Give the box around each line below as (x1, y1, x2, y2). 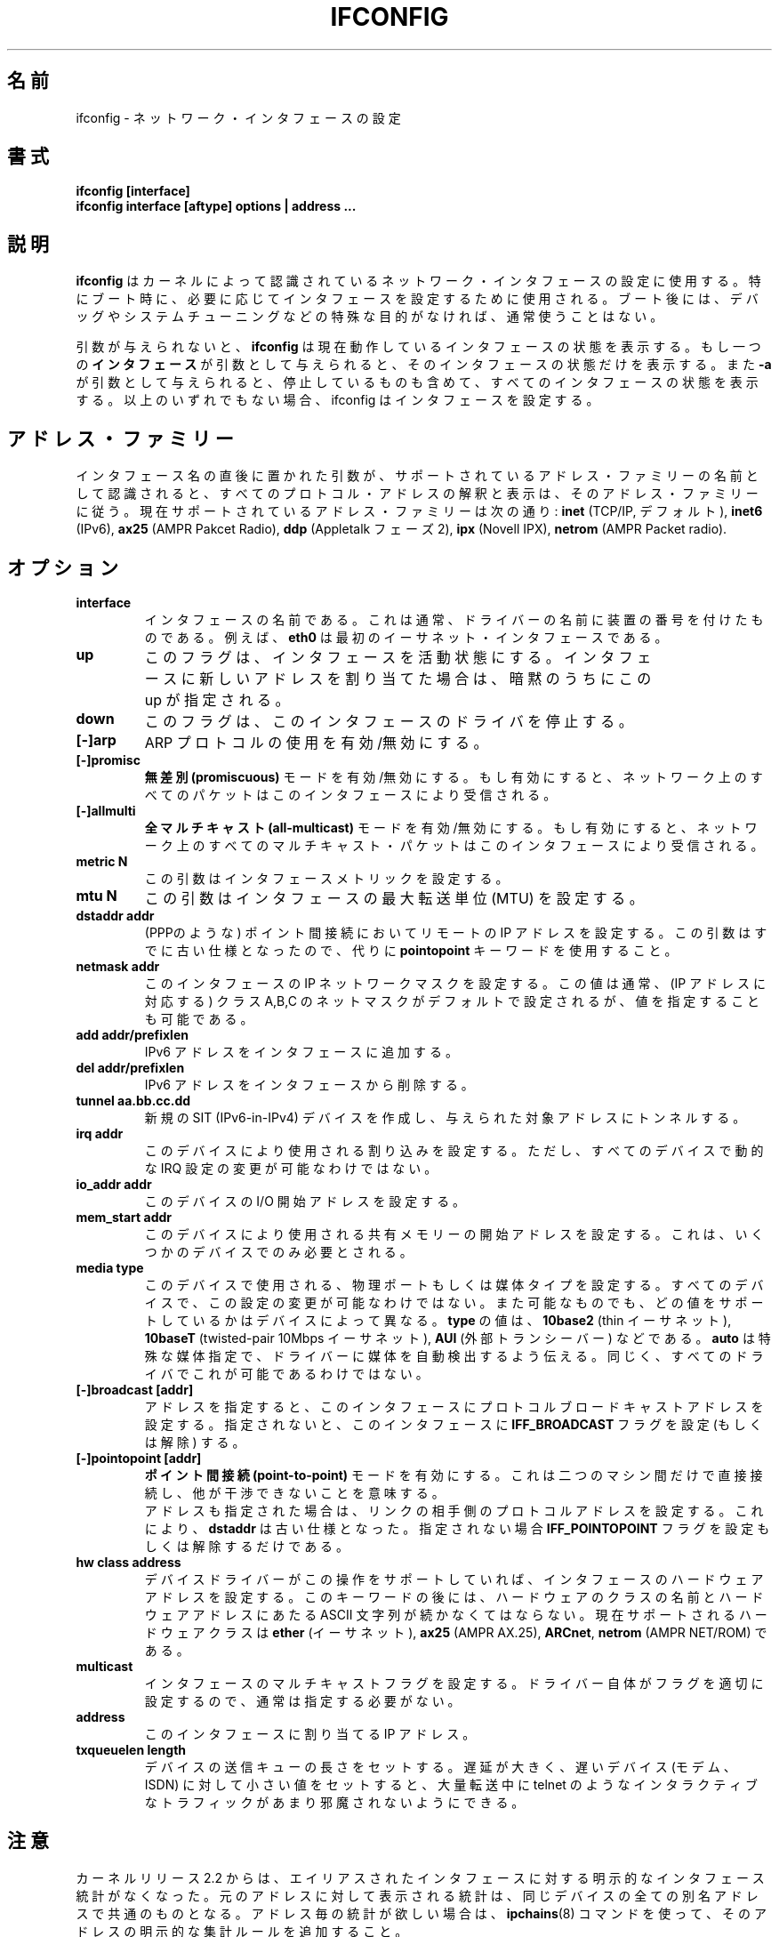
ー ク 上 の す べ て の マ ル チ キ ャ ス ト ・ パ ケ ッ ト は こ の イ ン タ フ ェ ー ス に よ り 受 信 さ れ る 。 (144, 837, 764, 853)
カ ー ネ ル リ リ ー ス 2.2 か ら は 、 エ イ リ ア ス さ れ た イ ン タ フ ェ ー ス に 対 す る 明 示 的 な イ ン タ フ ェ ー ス (76, 1869, 765, 1885)
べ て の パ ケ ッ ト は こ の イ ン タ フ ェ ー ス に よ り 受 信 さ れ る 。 (144, 786, 557, 802)
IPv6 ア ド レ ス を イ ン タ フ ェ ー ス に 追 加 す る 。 (144, 1043, 458, 1059)
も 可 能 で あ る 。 (144, 1010, 253, 1026)
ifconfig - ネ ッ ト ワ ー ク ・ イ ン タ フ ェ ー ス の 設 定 (76, 109, 401, 125)
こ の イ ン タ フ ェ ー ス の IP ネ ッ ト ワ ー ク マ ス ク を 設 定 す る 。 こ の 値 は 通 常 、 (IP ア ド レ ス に (144, 975, 766, 991)
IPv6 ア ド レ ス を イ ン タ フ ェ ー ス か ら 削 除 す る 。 (144, 1076, 474, 1092)
